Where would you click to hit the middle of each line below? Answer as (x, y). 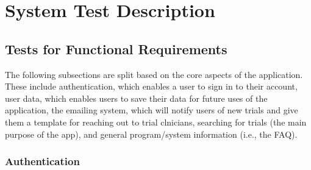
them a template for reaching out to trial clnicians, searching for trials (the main (156, 122)
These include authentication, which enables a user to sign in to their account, (151, 86)
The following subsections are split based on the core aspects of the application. (154, 74)
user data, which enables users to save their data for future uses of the (136, 98)
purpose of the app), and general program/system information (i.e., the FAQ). (151, 134)
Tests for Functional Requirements (116, 48)
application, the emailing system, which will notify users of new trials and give (152, 110)
